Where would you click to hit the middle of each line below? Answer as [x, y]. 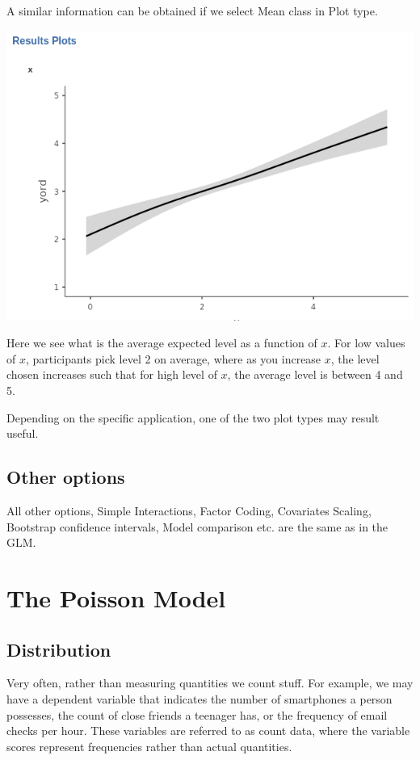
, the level [355, 358]
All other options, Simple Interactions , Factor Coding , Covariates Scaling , [189, 511]
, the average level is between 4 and [315, 374]
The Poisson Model [116, 598]
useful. [23, 433]
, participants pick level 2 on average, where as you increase [173, 358]
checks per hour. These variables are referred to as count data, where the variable [208, 731]
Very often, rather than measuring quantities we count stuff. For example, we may [210, 683]
